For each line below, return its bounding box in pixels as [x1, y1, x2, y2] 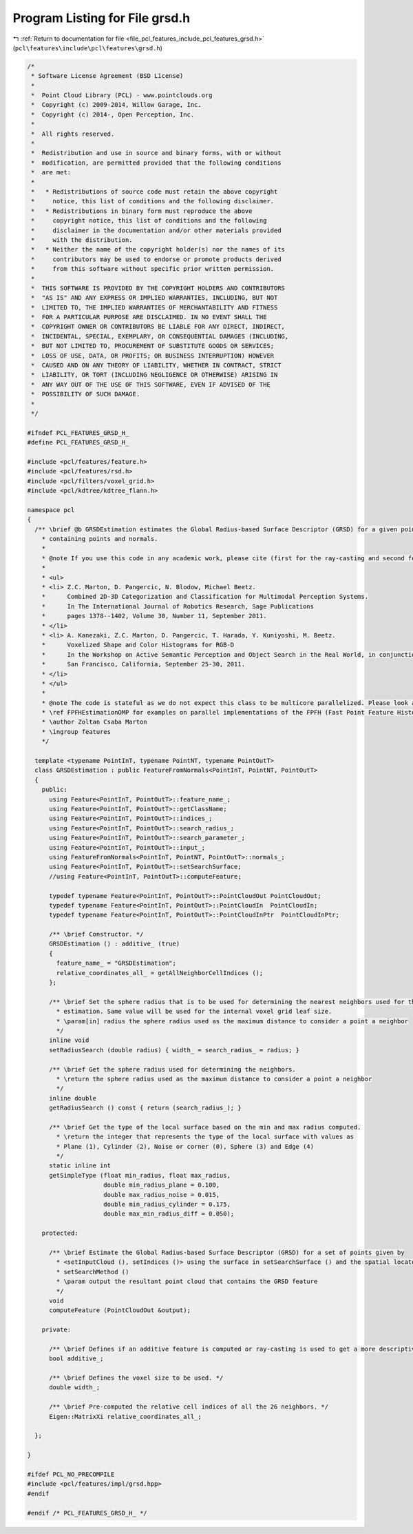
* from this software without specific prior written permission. [31, 265, 275, 273]
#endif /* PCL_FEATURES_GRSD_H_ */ [27, 1509, 147, 1517]
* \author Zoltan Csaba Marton [41, 718, 147, 726]
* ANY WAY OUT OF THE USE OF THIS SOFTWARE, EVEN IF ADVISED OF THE [31, 380, 271, 389]
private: [41, 1326, 72, 1333]
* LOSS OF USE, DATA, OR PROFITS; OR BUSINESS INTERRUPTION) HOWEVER [31, 351, 275, 360]
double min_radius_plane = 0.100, [103, 1181, 220, 1189]
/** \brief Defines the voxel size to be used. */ [49, 1374, 224, 1382]
